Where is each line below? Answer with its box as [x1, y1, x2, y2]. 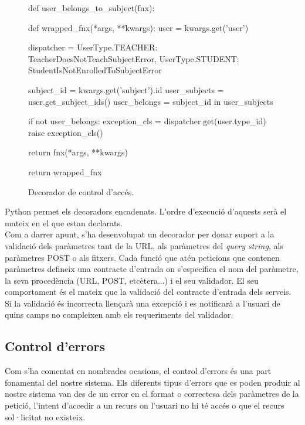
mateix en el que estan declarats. [5, 216, 123, 229]
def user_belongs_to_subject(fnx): [28, 2, 155, 13]
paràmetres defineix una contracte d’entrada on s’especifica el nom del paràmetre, [5, 263, 299, 275]
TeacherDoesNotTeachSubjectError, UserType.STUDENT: [28, 52, 239, 64]
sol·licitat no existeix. [5, 410, 86, 423]
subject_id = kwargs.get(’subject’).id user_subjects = [28, 83, 224, 96]
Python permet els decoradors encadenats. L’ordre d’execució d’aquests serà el [5, 205, 287, 217]
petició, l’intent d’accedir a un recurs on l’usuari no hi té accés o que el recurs [5, 399, 284, 412]
